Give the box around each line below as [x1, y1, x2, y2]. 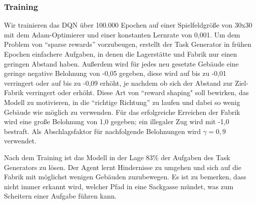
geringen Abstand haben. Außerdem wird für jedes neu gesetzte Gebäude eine [4, 58, 239, 68]
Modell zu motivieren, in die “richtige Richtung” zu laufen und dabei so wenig [4, 97, 240, 107]
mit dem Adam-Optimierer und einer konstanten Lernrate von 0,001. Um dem [4, 29, 240, 39]
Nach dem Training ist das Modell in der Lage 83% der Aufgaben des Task [4, 152, 230, 162]
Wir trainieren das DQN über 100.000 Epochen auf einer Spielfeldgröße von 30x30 [4, 20, 253, 30]
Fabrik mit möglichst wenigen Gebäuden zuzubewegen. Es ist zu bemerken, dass [4, 171, 246, 182]
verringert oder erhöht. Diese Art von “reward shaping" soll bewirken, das [26, 87, 249, 98]
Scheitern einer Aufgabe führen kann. [4, 191, 117, 201]
